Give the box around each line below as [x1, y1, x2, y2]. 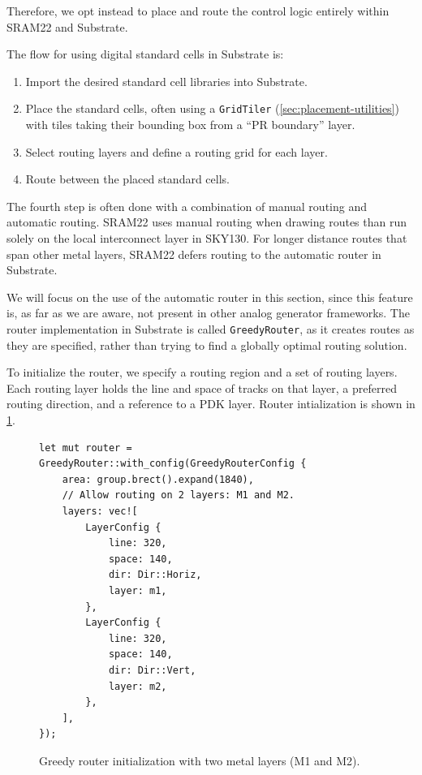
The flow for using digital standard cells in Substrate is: [6, 45, 284, 62]
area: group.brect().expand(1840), [62, 473, 254, 485]
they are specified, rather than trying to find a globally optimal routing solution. [6, 336, 407, 353]
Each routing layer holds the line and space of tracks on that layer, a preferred [6, 379, 397, 396]
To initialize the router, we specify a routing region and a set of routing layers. [6, 364, 398, 381]
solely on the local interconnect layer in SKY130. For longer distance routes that [6, 230, 407, 246]
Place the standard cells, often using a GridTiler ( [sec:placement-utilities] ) [25, 100, 399, 117]
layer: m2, [108, 680, 167, 692]
